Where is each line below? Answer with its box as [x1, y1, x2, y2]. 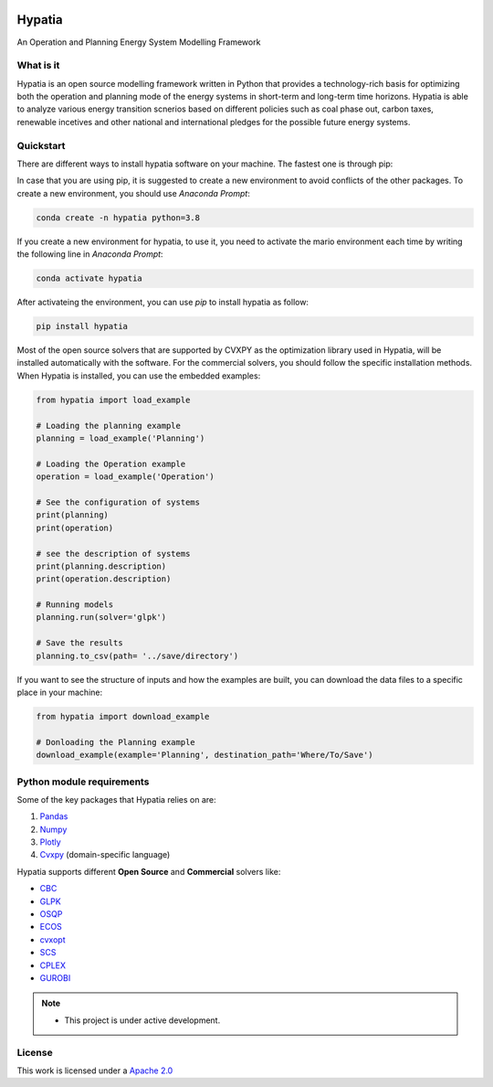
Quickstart [16, 139, 66, 152]
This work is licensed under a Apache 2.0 [16, 1065, 173, 1076]
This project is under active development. [64, 1015, 221, 1026]
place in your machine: [16, 687, 103, 698]
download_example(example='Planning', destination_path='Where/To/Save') [36, 750, 373, 761]
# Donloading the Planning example [36, 737, 195, 747]
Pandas [39, 811, 68, 822]
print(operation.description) [36, 574, 172, 584]
